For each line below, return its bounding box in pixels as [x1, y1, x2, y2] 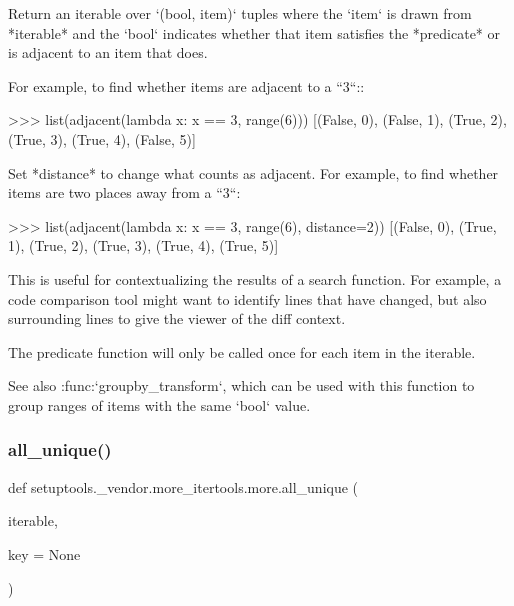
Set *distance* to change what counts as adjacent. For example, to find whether [8, 162, 499, 183]
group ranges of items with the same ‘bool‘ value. [8, 394, 311, 415]
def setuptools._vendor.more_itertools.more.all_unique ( [8, 476, 359, 497]
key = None [8, 543, 81, 564]
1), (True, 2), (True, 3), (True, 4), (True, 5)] [8, 235, 279, 256]
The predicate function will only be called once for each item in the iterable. [8, 341, 476, 362]
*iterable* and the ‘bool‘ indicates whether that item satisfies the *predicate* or [8, 22, 501, 43]
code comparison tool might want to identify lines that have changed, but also [8, 288, 487, 309]
